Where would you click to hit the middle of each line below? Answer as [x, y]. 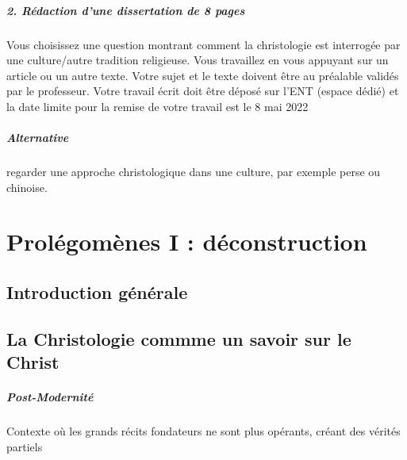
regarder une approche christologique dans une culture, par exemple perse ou [194, 172]
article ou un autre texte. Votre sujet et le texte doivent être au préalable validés [203, 75]
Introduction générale [97, 292]
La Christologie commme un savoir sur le [179, 338]
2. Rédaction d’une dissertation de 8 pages [126, 10]
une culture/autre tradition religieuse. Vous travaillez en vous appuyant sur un [198, 60]
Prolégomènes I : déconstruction [187, 241]
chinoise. [27, 187]
